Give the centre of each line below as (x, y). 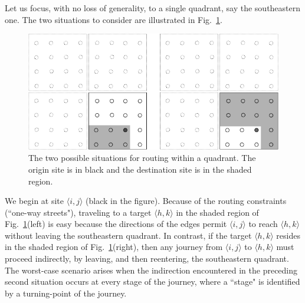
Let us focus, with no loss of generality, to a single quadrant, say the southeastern (153, 8)
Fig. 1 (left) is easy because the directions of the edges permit (116, 224)
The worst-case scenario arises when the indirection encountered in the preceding (151, 270)
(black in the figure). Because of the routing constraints (186, 201)
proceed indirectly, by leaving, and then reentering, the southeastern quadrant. (147, 258)
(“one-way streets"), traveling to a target (78, 212)
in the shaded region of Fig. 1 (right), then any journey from (114, 247)
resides (288, 235)
